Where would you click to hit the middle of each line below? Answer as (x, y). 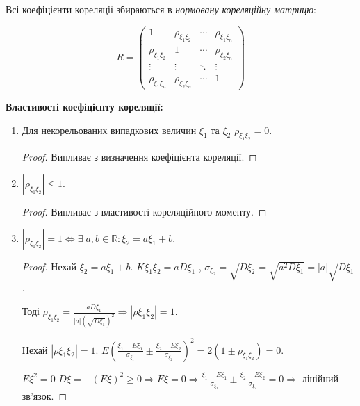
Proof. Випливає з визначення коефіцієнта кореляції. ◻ (139, 157)
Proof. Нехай (49, 266)
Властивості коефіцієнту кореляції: (84, 107)
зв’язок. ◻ (44, 396)
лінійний (320, 378)
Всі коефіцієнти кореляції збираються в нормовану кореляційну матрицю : (161, 9)
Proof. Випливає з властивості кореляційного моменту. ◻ (144, 211)
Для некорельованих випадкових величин (109, 130)
